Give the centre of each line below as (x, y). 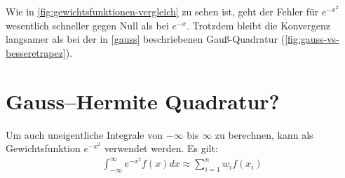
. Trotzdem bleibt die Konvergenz (259, 25)
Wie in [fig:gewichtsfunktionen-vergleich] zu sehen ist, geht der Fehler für (162, 11)
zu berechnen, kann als (264, 134)
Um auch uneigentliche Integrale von (84, 134)
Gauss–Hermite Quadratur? (143, 101)
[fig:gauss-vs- (312, 39)
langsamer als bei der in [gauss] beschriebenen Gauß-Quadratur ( (146, 39)
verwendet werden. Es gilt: (161, 148)
